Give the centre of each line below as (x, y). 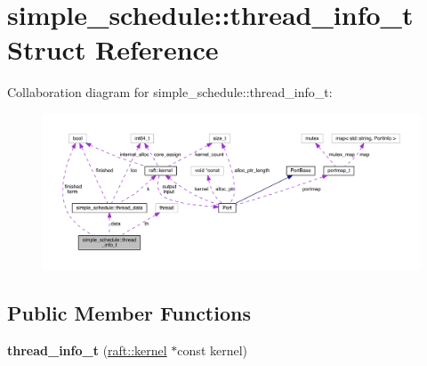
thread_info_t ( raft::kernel (87, 350)
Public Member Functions (129, 313)
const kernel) (213, 350)
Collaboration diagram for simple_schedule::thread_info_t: (170, 92)
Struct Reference (113, 49)
